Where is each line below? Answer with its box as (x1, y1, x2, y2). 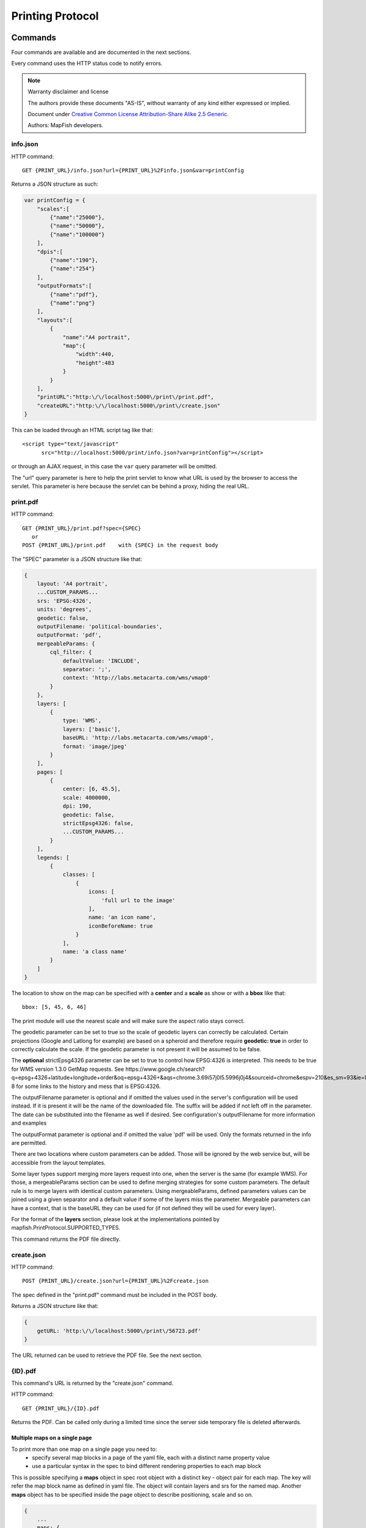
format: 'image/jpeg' (62, 743, 127, 750)
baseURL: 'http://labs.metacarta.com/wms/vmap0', (62, 734, 214, 741)
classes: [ (62, 871, 96, 878)
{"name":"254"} (49, 265, 96, 272)
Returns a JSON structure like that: (11, 1302, 99, 1310)
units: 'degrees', (37, 606, 92, 613)
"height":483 (75, 359, 115, 366)
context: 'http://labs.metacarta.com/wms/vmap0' (62, 674, 211, 681)
